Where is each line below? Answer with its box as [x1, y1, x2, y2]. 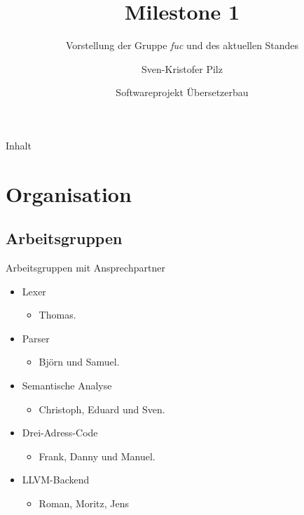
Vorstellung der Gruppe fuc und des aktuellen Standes [65, 38, 299, 53]
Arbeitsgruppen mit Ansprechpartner [6, 260, 165, 275]
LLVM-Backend [22, 472, 90, 487]
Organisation [6, 179, 132, 208]
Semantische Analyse [22, 378, 112, 393]
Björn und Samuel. [39, 354, 120, 369]
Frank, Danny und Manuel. [39, 448, 156, 463]
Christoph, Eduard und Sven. [39, 401, 165, 416]
